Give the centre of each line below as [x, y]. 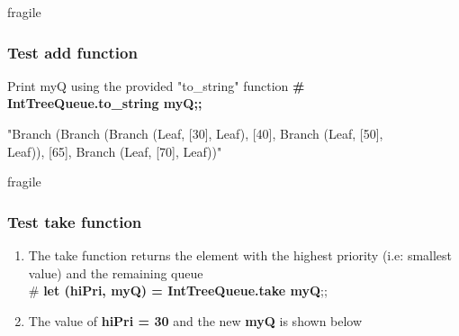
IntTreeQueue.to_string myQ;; [105, 103]
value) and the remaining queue [116, 272]
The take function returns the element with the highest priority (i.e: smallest [240, 255]
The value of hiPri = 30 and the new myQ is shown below [195, 320]
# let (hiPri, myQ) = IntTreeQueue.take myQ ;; [178, 291]
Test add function [72, 52]
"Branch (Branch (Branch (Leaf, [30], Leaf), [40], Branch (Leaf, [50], [195, 133]
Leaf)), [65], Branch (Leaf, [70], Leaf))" [115, 151]
